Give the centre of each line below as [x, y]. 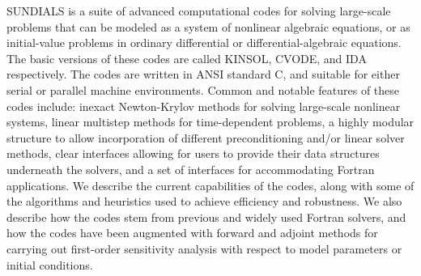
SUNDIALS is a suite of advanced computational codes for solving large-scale [199, 11]
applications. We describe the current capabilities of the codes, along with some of [210, 185]
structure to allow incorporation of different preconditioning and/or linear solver [206, 137]
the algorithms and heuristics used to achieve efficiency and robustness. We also [204, 201]
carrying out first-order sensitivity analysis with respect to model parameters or [204, 248]
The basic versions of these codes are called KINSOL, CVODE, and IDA [187, 58]
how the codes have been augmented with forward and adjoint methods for [192, 233]
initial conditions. [50, 264]
